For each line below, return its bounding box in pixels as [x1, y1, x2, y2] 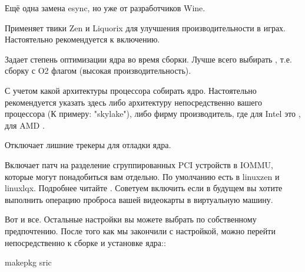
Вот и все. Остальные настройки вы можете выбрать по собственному [5, 213, 257, 225]
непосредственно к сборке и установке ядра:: [5, 236, 166, 248]
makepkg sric [5, 256, 52, 268]
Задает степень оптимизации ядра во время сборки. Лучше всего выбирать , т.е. [5, 53, 292, 65]
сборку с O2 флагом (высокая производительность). [5, 64, 191, 77]
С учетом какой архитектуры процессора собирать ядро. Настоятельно [5, 84, 257, 96]
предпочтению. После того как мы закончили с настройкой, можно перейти [5, 224, 276, 237]
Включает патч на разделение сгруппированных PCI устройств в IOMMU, [5, 158, 273, 171]
